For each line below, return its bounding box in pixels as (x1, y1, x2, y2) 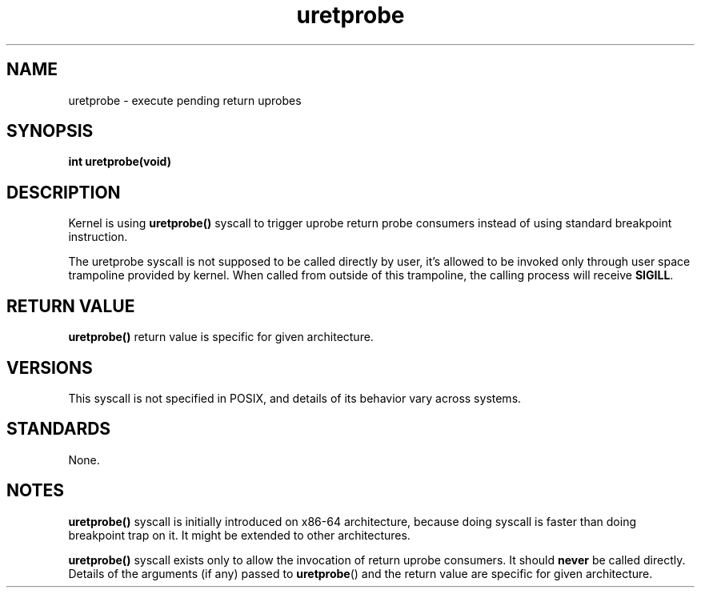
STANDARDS (6, 419, 111, 439)
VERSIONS (6, 357, 93, 378)
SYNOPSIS (6, 121, 94, 142)
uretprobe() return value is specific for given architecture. (68, 330, 374, 344)
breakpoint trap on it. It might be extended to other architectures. (68, 528, 411, 542)
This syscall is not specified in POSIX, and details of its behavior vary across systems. (68, 391, 522, 405)
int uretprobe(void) (68, 155, 171, 169)
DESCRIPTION (6, 182, 121, 203)
